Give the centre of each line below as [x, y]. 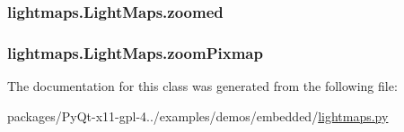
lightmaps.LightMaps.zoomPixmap [135, 52]
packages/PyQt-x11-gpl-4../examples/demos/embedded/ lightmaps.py [198, 115]
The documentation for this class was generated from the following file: [202, 86]
